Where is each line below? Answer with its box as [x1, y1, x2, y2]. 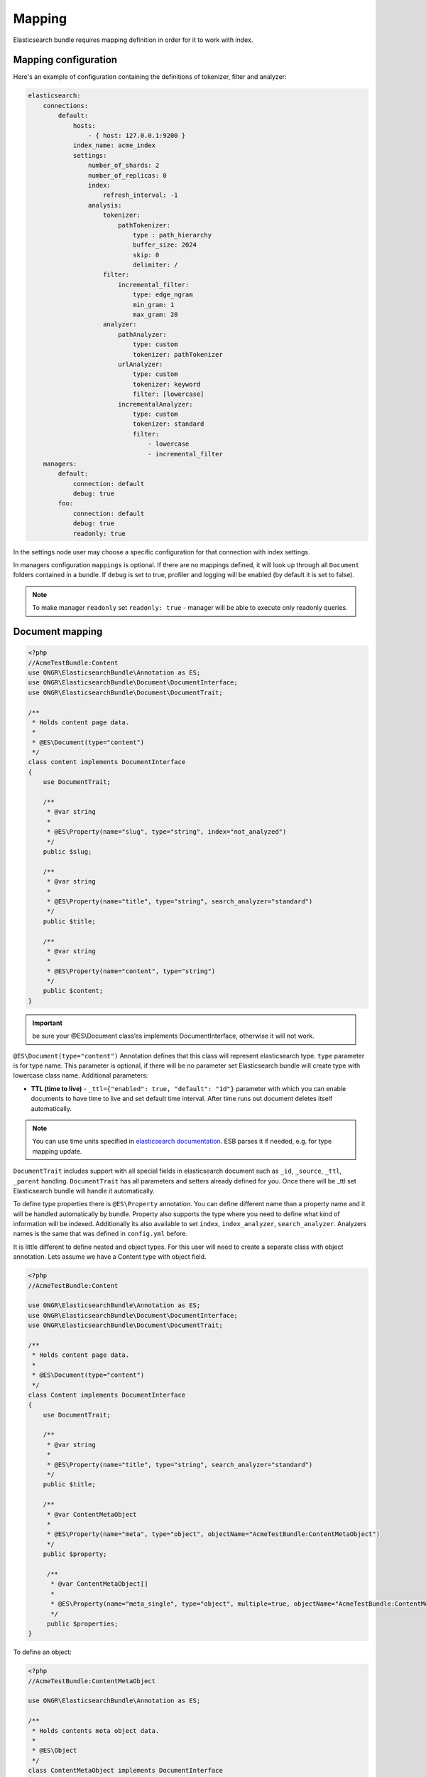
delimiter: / [132, 261, 178, 269]
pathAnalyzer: [117, 331, 167, 338]
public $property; [43, 1550, 107, 1558]
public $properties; [46, 1619, 119, 1628]
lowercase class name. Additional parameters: [13, 1071, 148, 1080]
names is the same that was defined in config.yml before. [13, 1230, 188, 1238]
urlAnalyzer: [117, 360, 163, 368]
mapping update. [32, 1147, 82, 1155]
